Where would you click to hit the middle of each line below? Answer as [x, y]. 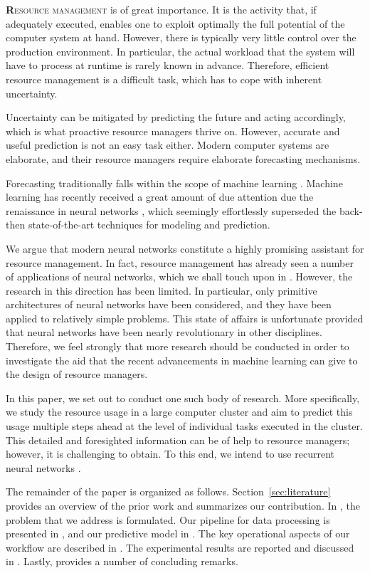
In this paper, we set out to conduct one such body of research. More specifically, [183, 398]
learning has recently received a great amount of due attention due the [160, 197]
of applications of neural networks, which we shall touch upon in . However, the [179, 277]
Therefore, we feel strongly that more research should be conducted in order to [178, 346]
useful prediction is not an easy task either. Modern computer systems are [168, 145]
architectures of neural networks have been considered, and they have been [169, 304]
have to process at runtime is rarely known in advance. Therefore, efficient [168, 65]
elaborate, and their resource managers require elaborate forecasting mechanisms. [183, 158]
